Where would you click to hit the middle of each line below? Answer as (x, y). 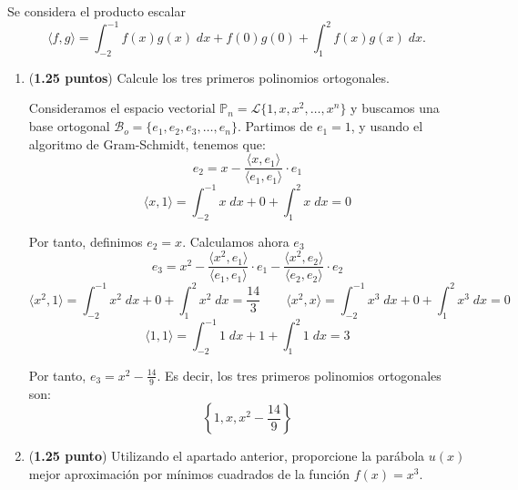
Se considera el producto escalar (96, 11)
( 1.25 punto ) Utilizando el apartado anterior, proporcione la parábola (227, 456)
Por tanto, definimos (86, 241)
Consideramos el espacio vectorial (122, 108)
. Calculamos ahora (236, 241)
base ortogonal (69, 126)
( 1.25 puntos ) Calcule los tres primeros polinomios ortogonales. (209, 77)
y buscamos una (395, 108)
